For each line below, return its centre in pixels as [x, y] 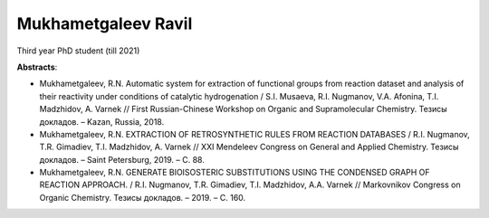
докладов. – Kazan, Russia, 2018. [102, 121]
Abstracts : [37, 67]
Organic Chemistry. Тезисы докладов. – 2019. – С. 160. [143, 197]
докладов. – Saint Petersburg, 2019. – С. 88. [122, 159]
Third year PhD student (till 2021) [78, 51]
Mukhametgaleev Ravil [105, 24]
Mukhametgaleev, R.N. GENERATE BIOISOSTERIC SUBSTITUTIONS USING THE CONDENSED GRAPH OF [235, 173]
